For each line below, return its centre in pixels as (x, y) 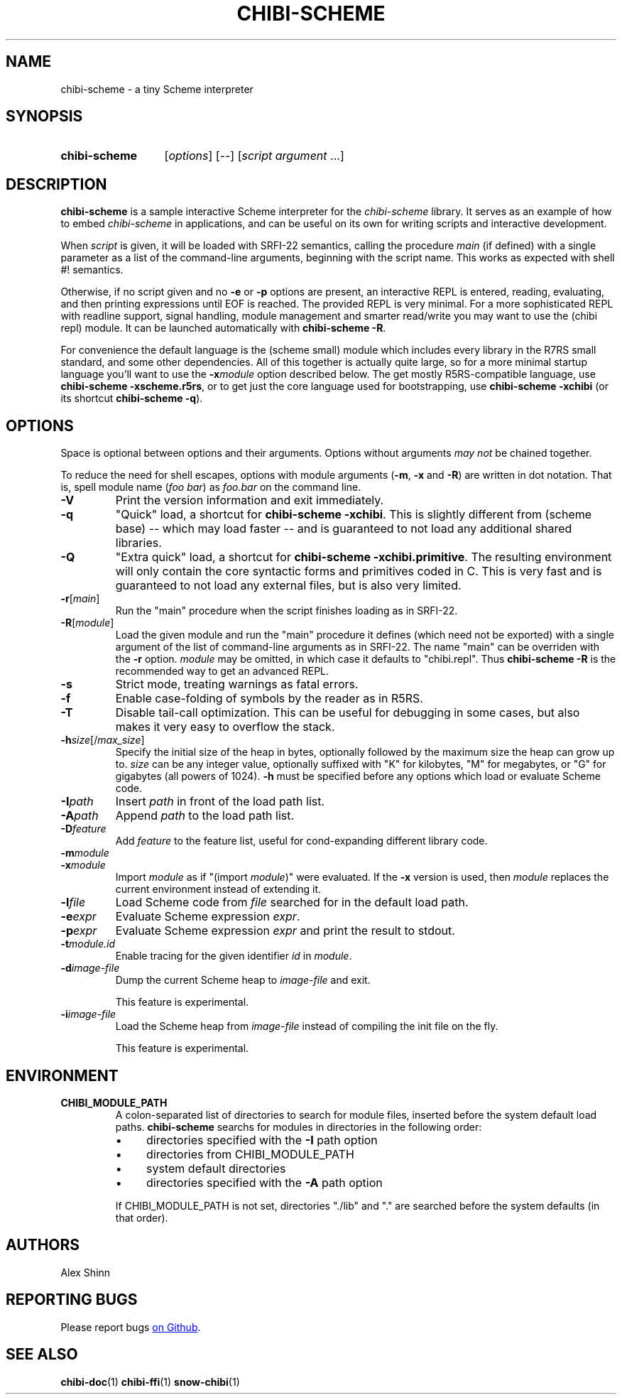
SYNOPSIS (44, 116)
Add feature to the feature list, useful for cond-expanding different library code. (301, 841)
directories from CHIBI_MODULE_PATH (250, 1154)
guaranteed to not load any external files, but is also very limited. (288, 586)
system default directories (216, 1168)
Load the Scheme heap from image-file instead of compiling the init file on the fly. (307, 1026)
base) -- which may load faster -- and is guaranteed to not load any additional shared (344, 529)
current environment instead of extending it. (218, 889)
